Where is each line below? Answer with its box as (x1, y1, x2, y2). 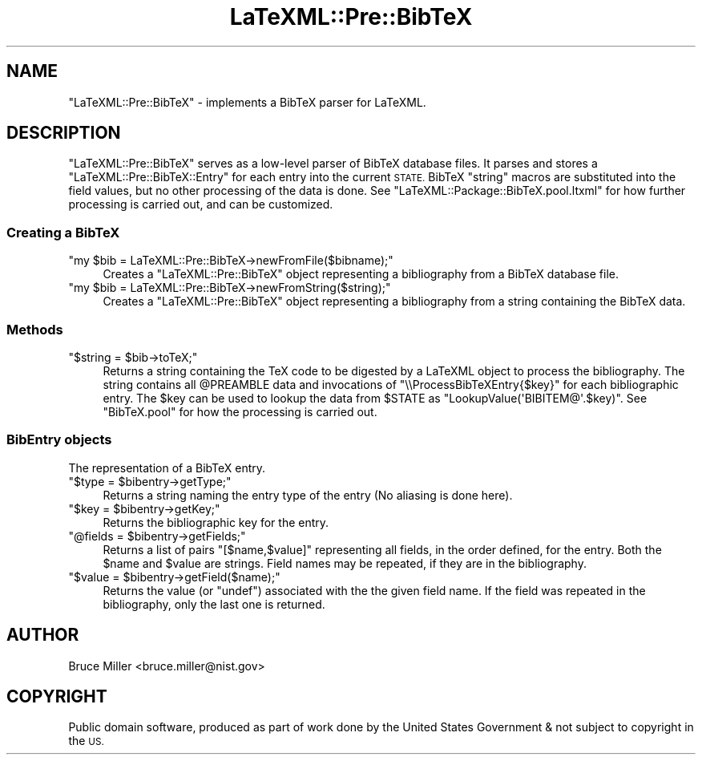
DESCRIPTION (6, 123, 121, 144)
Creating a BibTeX (6, 224, 120, 241)
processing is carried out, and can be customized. (68, 197, 333, 212)
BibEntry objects (6, 431, 112, 448)
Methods (6, 321, 63, 338)
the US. (68, 734, 104, 748)
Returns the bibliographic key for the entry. (103, 515, 329, 529)
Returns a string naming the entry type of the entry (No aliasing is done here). (103, 488, 513, 502)
